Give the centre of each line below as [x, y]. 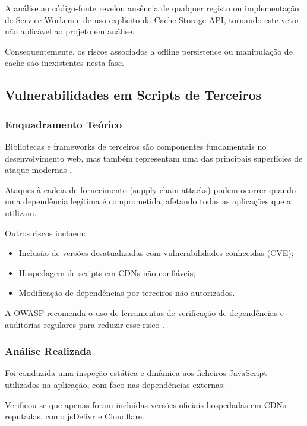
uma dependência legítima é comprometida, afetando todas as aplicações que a [148, 201]
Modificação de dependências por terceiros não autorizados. [127, 293]
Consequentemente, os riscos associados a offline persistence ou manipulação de [149, 51]
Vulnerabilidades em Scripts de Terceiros [133, 95]
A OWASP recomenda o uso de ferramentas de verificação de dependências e [144, 312]
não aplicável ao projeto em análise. [70, 31]
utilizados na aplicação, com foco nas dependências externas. [115, 384]
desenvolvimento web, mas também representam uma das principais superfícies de [154, 158]
